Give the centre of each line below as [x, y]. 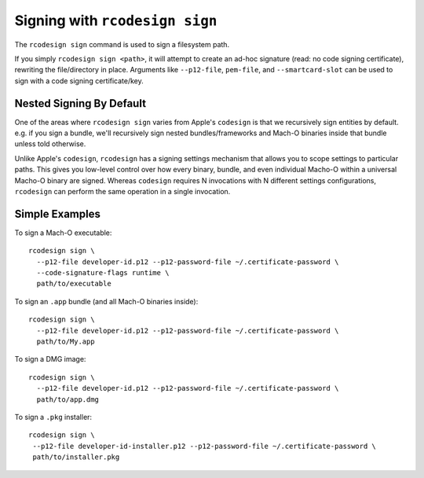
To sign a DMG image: [50, 359]
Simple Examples [58, 213]
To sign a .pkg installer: [53, 417]
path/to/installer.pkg [76, 457]
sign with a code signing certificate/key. [79, 81]
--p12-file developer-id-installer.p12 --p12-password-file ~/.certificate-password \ [205, 446]
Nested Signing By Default [80, 103]
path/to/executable [74, 284]
